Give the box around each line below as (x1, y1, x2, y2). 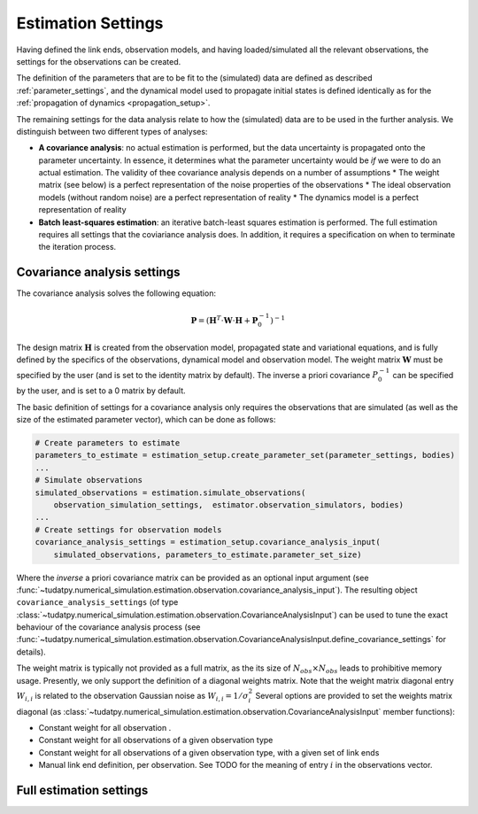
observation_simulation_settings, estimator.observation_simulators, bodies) (53, 500, 405, 509)
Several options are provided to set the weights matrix (255, 690, 453, 701)
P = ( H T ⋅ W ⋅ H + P (190, 314, 258, 325)
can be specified (392, 369, 454, 380)
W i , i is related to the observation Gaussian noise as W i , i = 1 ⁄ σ (16, 690, 250, 703)
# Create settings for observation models (35, 524, 222, 535)
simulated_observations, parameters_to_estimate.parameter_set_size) (53, 549, 362, 560)
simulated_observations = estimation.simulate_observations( (35, 487, 306, 498)
